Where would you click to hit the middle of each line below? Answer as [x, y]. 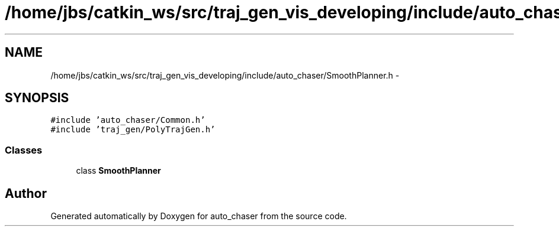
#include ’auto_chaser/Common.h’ [128, 120]
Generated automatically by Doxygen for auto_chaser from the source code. [199, 216]
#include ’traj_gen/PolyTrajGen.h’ [133, 130]
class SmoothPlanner [118, 171]
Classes [24, 150]
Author [26, 193]
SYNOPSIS [37, 98]
